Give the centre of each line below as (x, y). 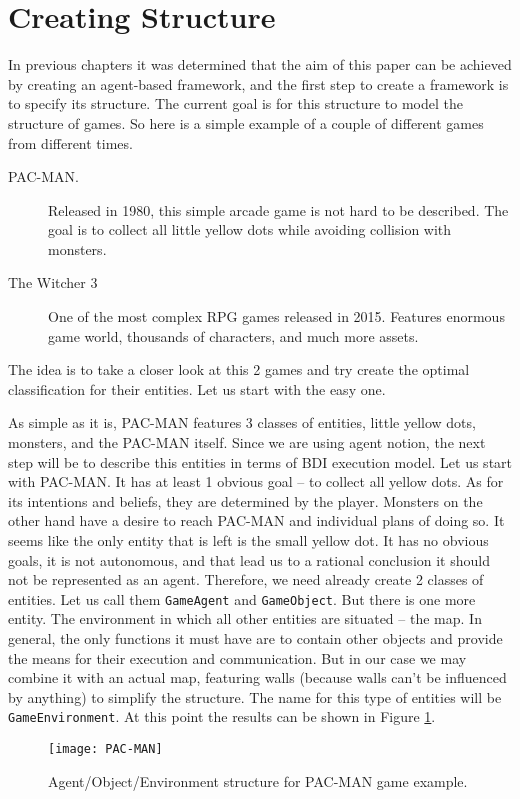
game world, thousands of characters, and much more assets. (233, 335)
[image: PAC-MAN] (105, 749)
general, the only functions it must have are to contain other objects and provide (255, 638)
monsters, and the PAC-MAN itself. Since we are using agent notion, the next (247, 442)
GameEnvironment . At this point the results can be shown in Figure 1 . (222, 716)
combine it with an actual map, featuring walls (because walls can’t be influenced (257, 677)
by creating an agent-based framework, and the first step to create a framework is (258, 83)
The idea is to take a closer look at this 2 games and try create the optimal (239, 369)
